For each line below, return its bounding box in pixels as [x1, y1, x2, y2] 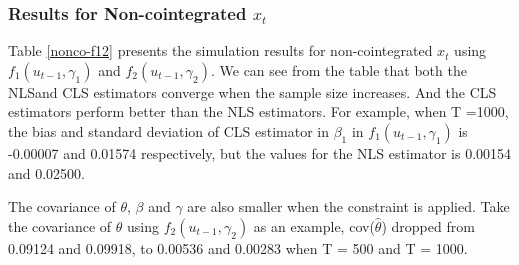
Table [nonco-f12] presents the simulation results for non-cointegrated [8, 40, 433, 61]
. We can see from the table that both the [210, 59, 467, 80]
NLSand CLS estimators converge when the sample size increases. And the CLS [8, 81, 497, 102]
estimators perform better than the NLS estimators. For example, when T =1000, [8, 101, 509, 122]
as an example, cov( [253, 215, 375, 236]
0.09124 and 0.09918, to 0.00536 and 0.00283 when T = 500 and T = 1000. [8, 237, 468, 258]
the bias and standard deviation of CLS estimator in [8, 121, 329, 141]
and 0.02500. [8, 162, 86, 183]
